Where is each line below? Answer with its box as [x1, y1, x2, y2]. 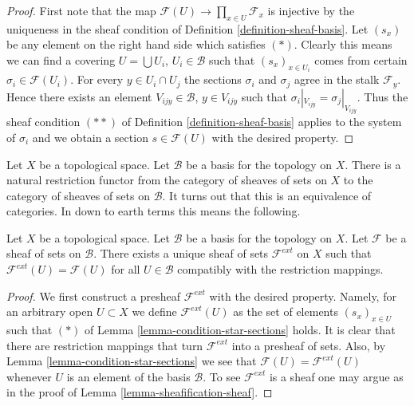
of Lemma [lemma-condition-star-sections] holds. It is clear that [85, 321, 396, 338]
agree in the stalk [294, 71, 380, 88]
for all [111, 261, 140, 278]
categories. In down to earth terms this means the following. [6, 203, 301, 219]
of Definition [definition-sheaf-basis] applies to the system [121, 113, 402, 130]
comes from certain [314, 51, 408, 68]
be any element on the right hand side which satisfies [6, 36, 266, 53]
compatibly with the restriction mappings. [177, 261, 384, 278]
